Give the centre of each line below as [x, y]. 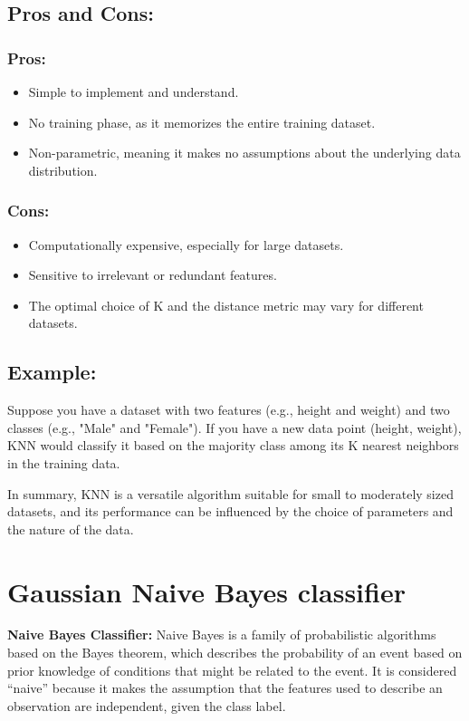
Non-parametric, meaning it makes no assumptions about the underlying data [244, 153]
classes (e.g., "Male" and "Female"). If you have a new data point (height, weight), [234, 427]
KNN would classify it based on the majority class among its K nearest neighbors [233, 445]
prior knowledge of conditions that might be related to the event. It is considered [232, 670]
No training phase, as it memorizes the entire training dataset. [202, 122]
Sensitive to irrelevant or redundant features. [153, 275]
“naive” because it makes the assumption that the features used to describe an [225, 688]
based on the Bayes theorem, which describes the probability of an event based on [235, 653]
